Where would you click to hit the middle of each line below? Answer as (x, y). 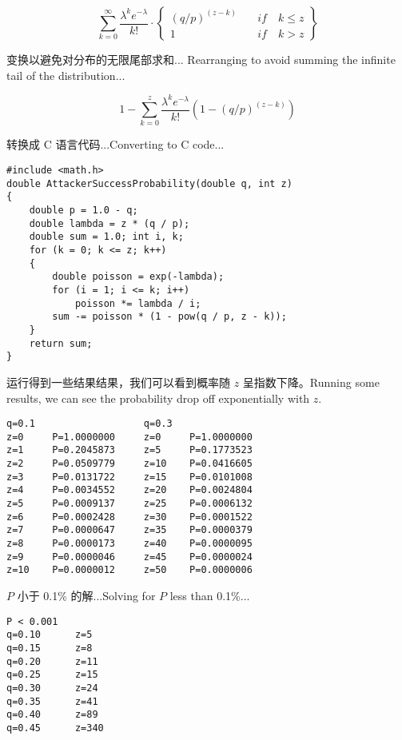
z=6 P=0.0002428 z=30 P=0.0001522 (129, 517)
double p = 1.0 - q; (84, 211)
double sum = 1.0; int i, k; (106, 237)
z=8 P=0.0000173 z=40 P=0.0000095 (129, 544)
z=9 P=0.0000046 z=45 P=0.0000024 (129, 557)
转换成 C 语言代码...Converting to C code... (115, 144)
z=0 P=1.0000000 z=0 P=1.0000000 (129, 437)
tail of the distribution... (66, 75)
